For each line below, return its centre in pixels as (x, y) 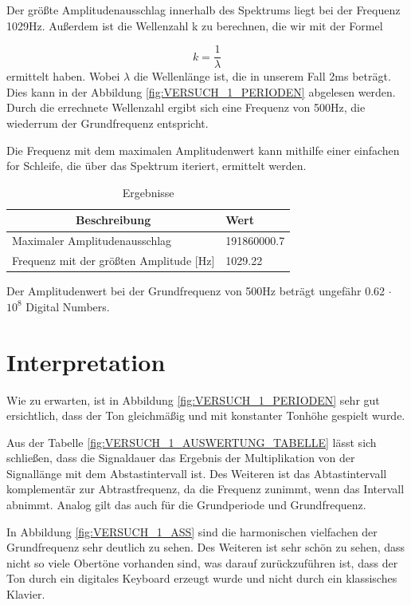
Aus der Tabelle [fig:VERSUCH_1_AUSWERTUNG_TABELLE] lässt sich (192, 442)
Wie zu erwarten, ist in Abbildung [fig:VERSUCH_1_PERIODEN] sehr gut (193, 399)
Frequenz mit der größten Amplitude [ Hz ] (114, 261)
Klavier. (26, 594)
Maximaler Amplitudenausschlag (92, 241)
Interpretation (86, 361)
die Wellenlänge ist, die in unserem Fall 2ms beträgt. (262, 76)
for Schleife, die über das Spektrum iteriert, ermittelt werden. (157, 166)
